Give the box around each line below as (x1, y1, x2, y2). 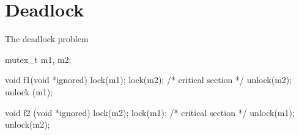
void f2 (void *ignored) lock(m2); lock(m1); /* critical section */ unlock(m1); (5, 106, 295, 119)
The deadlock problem (5, 32, 89, 45)
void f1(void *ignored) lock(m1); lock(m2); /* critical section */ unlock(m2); (5, 73, 292, 86)
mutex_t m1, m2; (5, 53, 72, 65)
